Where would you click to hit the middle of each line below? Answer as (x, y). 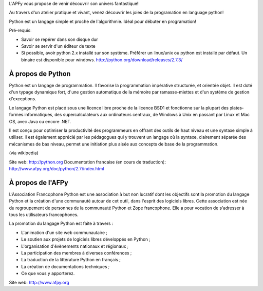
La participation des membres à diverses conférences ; (76, 253)
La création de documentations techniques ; (65, 266)
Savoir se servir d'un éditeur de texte (58, 46)
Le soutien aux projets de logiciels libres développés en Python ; (86, 239)
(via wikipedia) (24, 153)
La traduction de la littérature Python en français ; (71, 260)
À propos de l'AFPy (38, 182)
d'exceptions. (23, 99)
